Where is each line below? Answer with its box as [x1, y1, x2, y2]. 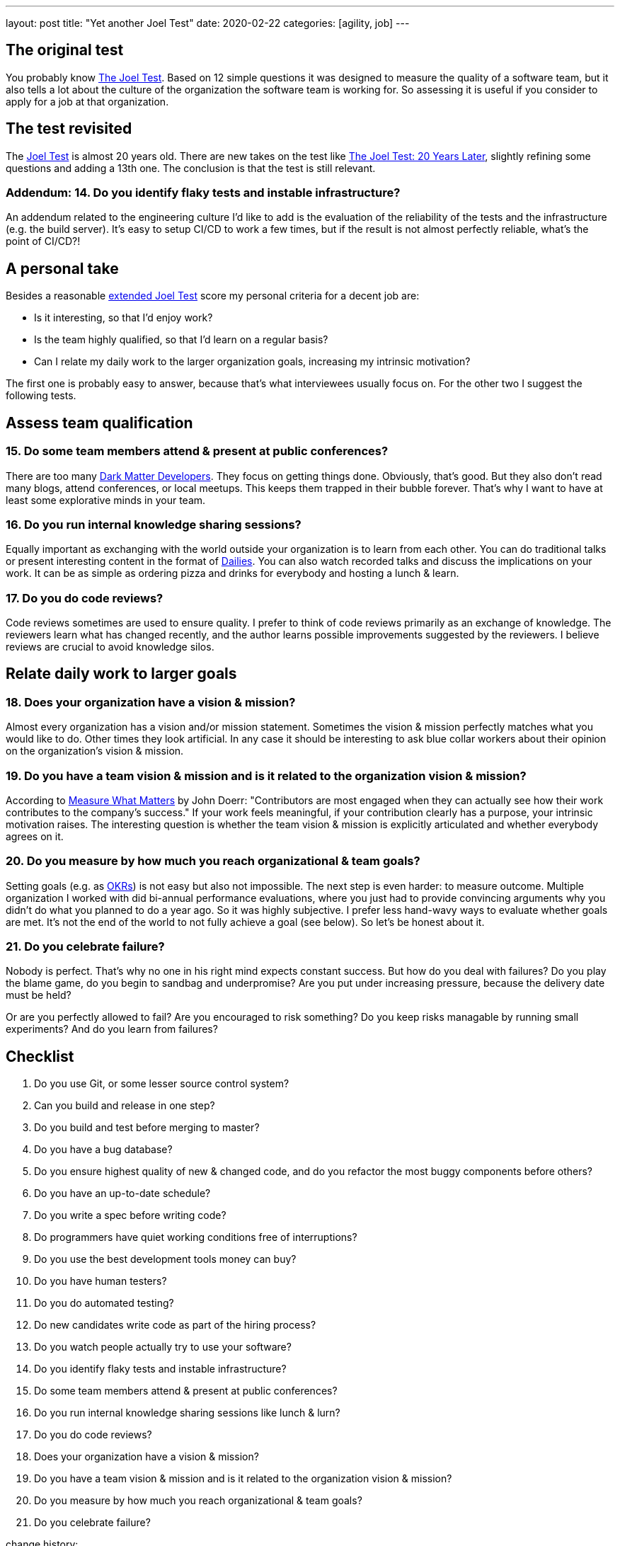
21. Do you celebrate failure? [6, 939, 165, 954]
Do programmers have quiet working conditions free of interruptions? [34, 1231, 357, 1244]
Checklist [6, 1047, 74, 1065]
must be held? [6, 989, 71, 1002]
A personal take [6, 259, 119, 277]
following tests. [6, 389, 76, 402]
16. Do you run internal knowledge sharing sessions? [6, 517, 302, 532]
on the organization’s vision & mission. [6, 745, 184, 757]
